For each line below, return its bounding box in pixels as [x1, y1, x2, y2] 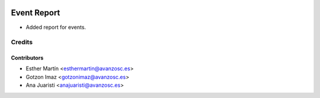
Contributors [11, 54, 44, 61]
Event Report [11, 8, 60, 18]
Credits [11, 38, 33, 47]
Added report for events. [25, 24, 86, 31]
